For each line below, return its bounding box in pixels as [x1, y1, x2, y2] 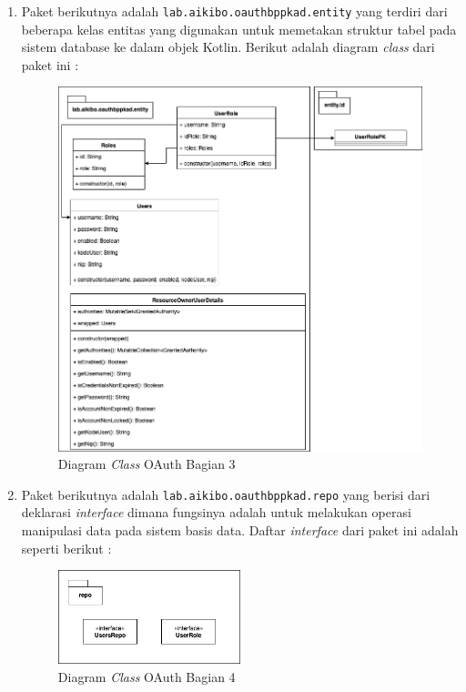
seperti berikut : [21, 538, 112, 557]
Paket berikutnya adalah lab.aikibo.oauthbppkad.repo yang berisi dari [21, 484, 431, 504]
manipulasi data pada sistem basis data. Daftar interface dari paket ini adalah [21, 521, 459, 540]
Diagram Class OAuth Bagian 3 [57, 454, 236, 473]
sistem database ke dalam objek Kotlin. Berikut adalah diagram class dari [21, 37, 435, 56]
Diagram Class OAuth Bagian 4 [57, 667, 236, 686]
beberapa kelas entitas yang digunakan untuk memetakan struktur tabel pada [21, 19, 457, 38]
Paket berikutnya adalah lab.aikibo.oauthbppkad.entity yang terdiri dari [21, 2, 448, 20]
